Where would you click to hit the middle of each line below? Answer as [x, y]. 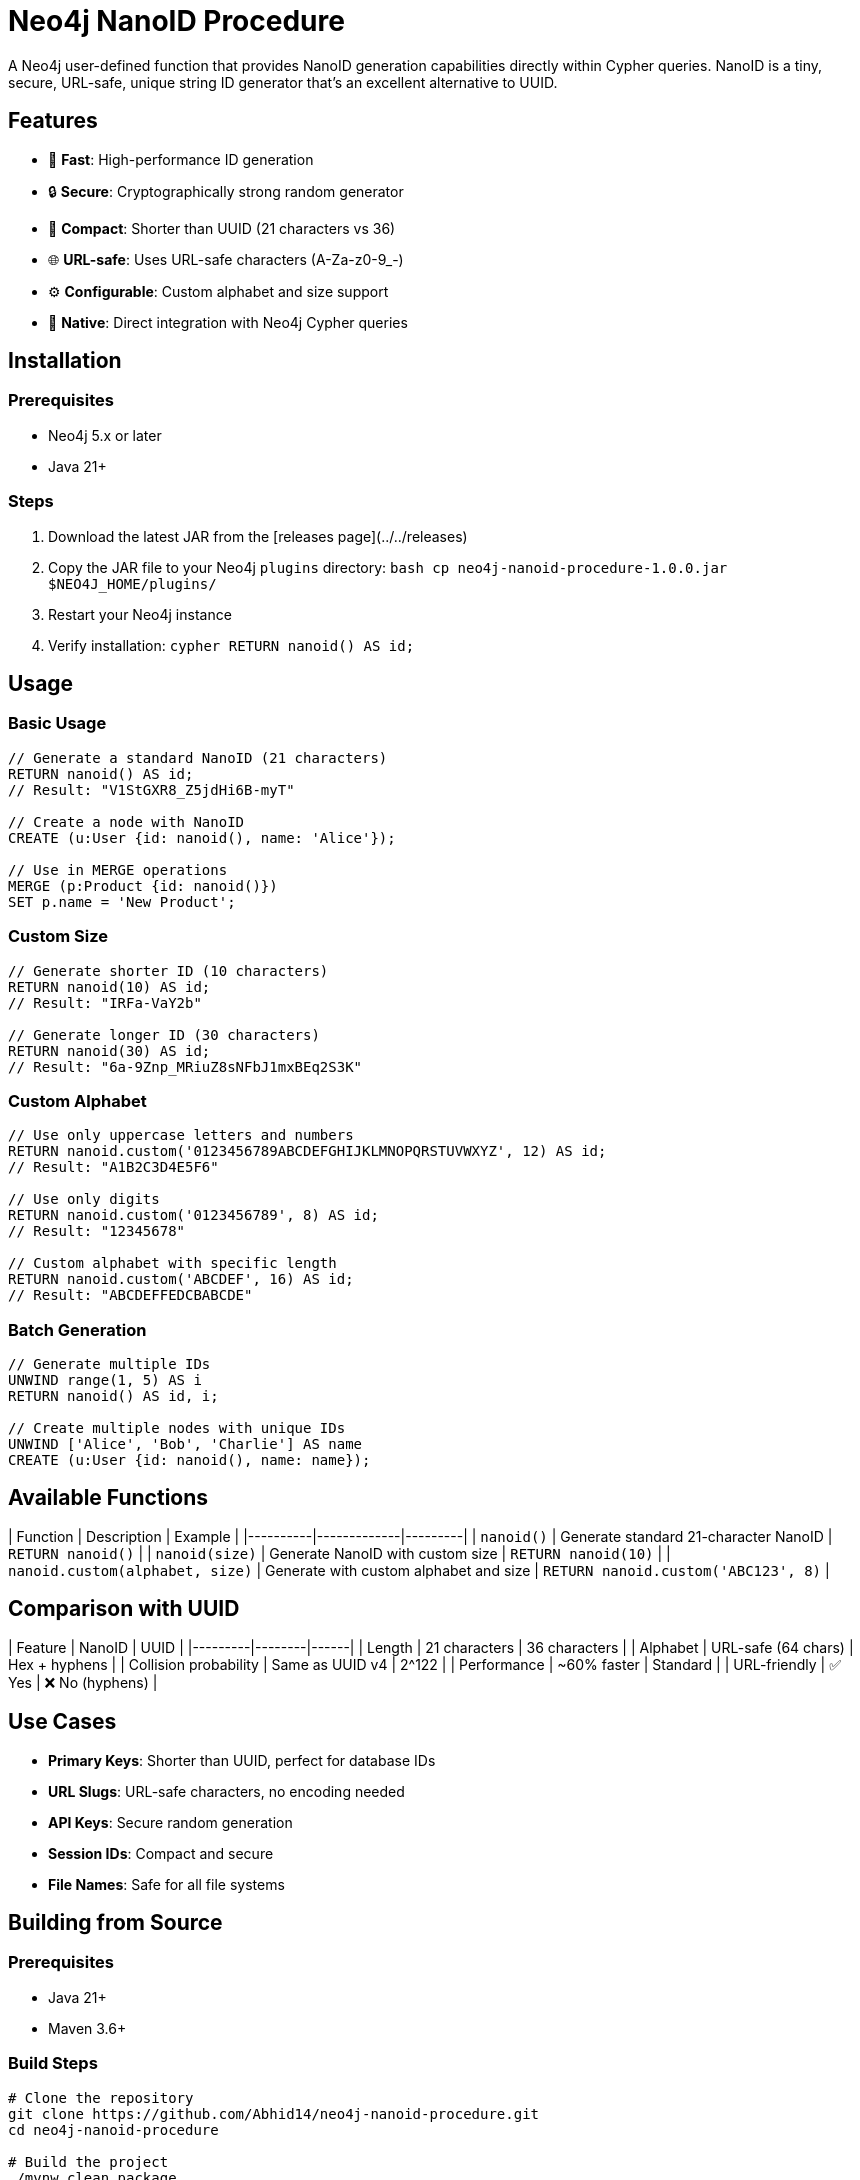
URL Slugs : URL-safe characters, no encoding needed [226, 1791]
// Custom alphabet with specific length [172, 1263]
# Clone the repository [101, 2097]
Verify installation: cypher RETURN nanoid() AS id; [231, 645]
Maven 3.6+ [87, 2028]
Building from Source [115, 1922]
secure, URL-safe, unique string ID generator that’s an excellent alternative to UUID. [283, 82]
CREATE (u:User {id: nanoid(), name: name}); [189, 1460]
